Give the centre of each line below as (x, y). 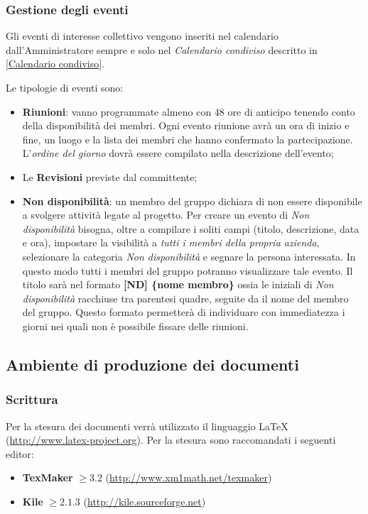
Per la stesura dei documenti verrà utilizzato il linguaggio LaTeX (147, 426)
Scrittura (32, 399)
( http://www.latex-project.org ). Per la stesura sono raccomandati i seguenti (171, 440)
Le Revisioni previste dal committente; (110, 176)
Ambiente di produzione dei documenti (152, 364)
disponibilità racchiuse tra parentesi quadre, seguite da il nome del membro (185, 298)
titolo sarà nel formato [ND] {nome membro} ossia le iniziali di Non (178, 284)
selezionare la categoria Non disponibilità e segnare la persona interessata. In (189, 256)
